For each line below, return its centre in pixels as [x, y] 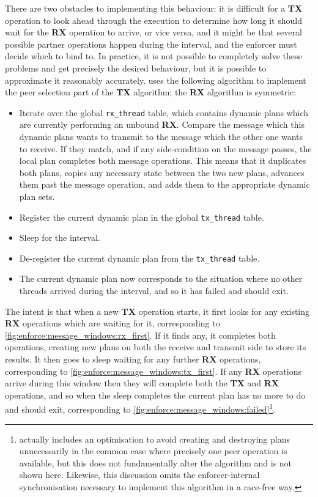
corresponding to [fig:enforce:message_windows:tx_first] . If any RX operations [153, 371]
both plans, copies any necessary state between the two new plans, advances [162, 172]
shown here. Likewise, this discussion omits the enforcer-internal [139, 475]
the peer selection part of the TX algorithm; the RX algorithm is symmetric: [151, 92]
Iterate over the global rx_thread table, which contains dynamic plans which [164, 112]
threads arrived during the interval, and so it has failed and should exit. [154, 291]
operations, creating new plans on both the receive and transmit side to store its [156, 347]
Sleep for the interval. [60, 237]
